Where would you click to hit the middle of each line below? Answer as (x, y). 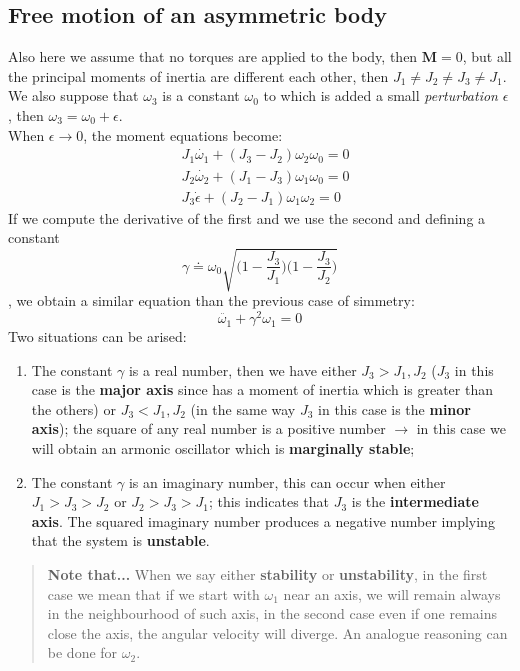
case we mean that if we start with (153, 593)
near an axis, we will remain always (392, 593)
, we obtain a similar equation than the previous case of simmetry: (211, 300)
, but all (487, 56)
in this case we (461, 428)
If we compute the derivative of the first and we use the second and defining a (247, 217)
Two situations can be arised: (97, 336)
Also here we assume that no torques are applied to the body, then (213, 56)
